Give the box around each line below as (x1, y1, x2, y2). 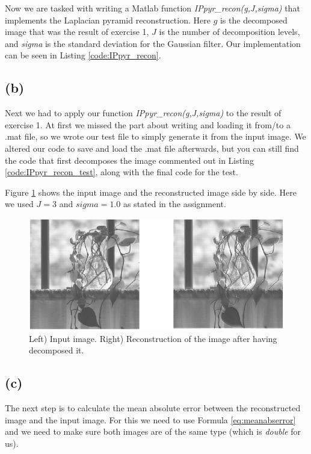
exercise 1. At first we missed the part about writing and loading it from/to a (5, 118, 291, 131)
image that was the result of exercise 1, (5, 25, 149, 38)
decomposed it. (29, 344, 84, 356)
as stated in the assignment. (123, 197, 226, 210)
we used (5, 197, 34, 210)
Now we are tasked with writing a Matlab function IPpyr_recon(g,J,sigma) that (5, 2, 300, 14)
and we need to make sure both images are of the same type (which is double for (5, 425, 301, 438)
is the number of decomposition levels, (159, 25, 300, 38)
